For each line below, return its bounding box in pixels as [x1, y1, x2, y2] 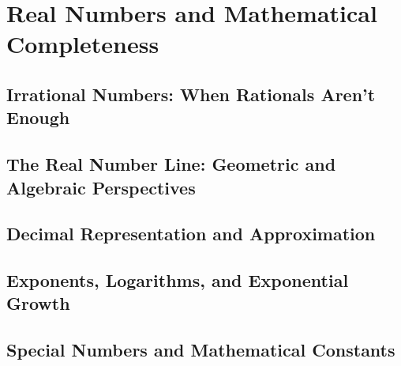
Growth [6, 291, 70, 315]
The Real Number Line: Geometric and [6, 152, 336, 176]
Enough [6, 105, 70, 130]
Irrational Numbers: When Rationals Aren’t [6, 81, 376, 106]
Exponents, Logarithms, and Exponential [6, 268, 349, 292]
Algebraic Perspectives [6, 175, 196, 199]
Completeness [6, 28, 159, 60]
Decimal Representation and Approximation [6, 221, 376, 246]
